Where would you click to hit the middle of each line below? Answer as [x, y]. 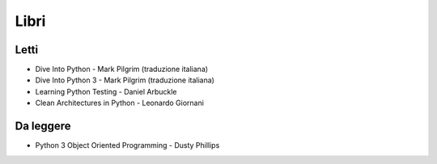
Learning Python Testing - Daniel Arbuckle [106, 91]
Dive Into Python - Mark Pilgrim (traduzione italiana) [122, 69]
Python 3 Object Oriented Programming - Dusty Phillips [127, 145]
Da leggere [43, 126]
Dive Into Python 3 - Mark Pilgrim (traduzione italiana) [125, 80]
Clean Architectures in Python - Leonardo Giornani [119, 103]
